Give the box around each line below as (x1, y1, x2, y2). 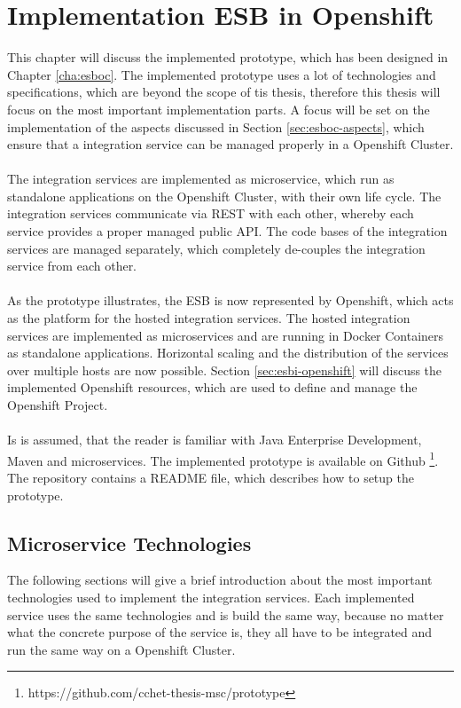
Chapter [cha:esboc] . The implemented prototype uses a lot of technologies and (7, 65, 436, 83)
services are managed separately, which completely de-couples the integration (7, 239, 426, 257)
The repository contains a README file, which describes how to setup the (7, 468, 414, 487)
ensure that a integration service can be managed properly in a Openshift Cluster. (7, 135, 454, 153)
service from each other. (7, 256, 137, 275)
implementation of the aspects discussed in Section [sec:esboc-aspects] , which (7, 117, 425, 136)
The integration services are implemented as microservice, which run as (7, 169, 395, 188)
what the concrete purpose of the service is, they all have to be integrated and (7, 623, 433, 641)
